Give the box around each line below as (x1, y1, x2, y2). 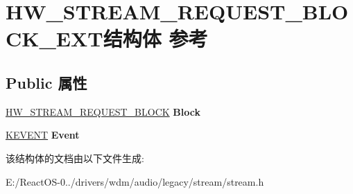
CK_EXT (6, 24, 103, 53)
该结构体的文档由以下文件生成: (6, 150, 144, 165)
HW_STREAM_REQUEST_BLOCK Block (6, 104, 200, 118)
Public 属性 (6, 71, 87, 93)
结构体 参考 (103, 24, 208, 53)
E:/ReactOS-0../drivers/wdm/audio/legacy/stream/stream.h (6, 174, 264, 188)
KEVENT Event (6, 127, 80, 142)
